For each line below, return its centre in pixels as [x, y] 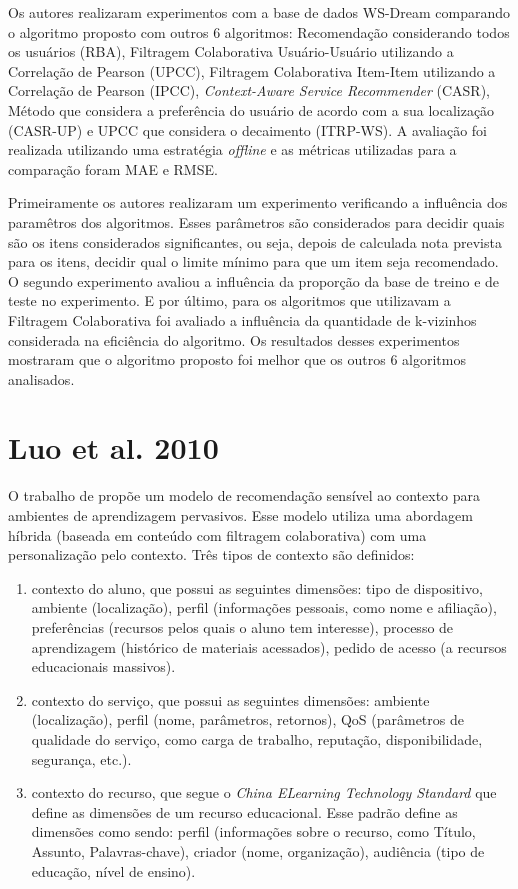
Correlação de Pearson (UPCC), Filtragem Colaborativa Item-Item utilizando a [252, 70]
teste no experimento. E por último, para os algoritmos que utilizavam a [229, 300]
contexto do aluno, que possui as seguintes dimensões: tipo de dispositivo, [257, 587]
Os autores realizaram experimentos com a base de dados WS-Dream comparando [259, 12]
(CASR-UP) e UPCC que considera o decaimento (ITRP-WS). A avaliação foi [247, 129]
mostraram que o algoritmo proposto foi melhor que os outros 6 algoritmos [237, 359]
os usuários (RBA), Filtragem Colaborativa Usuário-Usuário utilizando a [231, 51]
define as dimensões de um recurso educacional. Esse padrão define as [244, 811]
